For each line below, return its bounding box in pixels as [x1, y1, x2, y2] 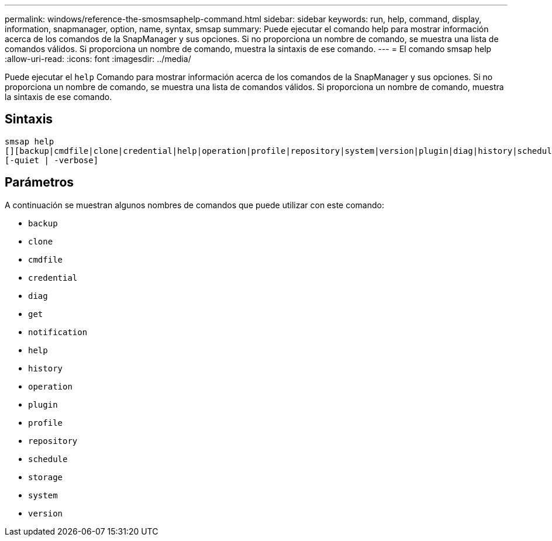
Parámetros [5, 175, 74, 190]
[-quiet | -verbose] [5, 155, 99, 165]
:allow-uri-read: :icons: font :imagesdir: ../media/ [5, 54, 191, 64]
